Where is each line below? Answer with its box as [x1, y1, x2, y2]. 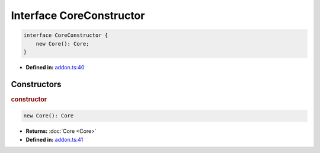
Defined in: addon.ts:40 [25, 63, 85, 71]
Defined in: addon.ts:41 [25, 136, 84, 143]
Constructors [11, 79, 62, 89]
